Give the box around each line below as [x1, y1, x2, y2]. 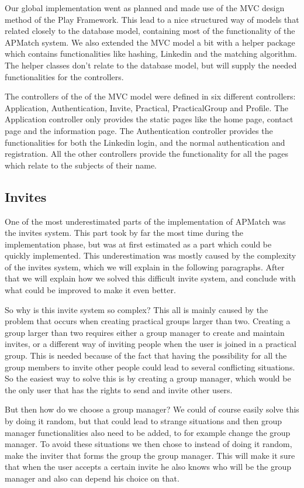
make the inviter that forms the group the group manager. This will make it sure [5, 449, 295, 461]
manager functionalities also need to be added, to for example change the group [5, 426, 291, 438]
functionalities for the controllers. [5, 70, 124, 83]
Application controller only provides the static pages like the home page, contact [5, 113, 293, 125]
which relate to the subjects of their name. [5, 159, 157, 171]
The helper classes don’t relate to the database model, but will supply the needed [5, 59, 297, 71]
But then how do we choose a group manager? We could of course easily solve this [5, 403, 299, 415]
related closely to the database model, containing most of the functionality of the [5, 25, 295, 37]
